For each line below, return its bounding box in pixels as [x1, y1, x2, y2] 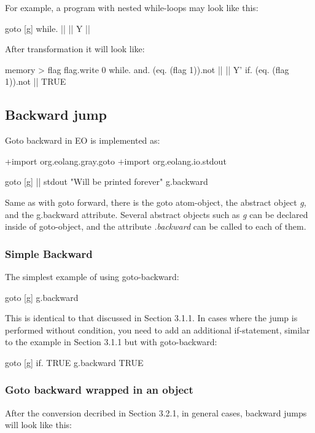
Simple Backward [5, 246, 93, 261]
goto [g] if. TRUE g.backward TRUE [5, 356, 144, 369]
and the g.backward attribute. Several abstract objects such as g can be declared [5, 208, 308, 220]
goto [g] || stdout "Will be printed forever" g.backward [5, 175, 208, 188]
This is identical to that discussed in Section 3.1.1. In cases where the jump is [5, 311, 298, 324]
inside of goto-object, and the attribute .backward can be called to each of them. [5, 220, 306, 233]
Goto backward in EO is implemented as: [5, 134, 160, 147]
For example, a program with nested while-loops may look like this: [5, 1, 259, 14]
